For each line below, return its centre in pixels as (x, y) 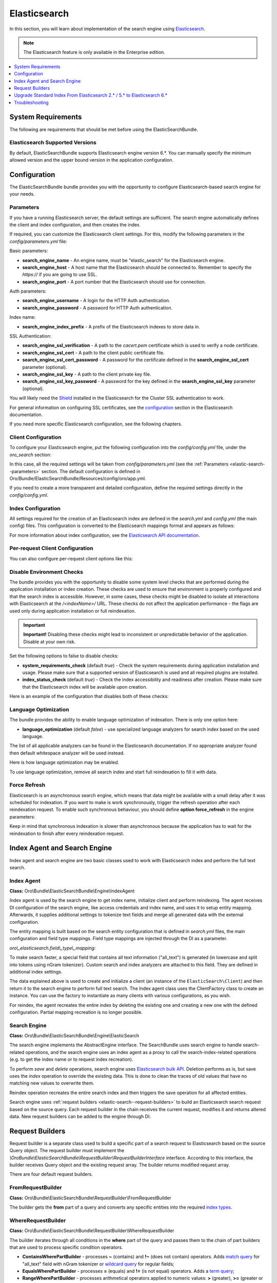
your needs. (22, 194)
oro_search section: (30, 455)
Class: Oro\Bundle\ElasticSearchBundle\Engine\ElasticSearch (74, 1036)
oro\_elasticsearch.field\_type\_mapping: (53, 948)
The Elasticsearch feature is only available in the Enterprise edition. (94, 52)
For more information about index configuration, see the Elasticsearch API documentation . (105, 535)
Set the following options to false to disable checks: (64, 656)
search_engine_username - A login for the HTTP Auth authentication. (96, 301)
